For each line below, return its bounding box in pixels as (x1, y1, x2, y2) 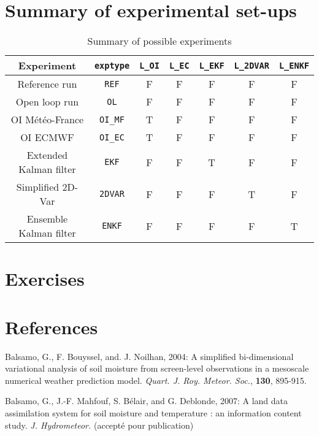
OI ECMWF (20, 130, 74, 145)
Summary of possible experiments (87, 34, 232, 48)
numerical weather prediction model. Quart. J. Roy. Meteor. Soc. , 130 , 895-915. (5, 373, 307, 386)
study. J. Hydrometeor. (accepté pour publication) (5, 418, 194, 431)
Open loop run (15, 94, 79, 109)
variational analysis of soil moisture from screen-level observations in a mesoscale (5, 362, 309, 375)
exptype (94, 60, 130, 71)
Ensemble (26, 212, 68, 226)
